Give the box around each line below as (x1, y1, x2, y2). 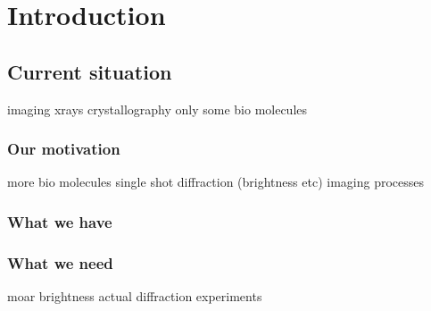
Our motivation (7, 138, 120, 160)
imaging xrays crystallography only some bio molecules (7, 99, 308, 118)
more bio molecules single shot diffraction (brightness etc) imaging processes (7, 172, 424, 191)
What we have (7, 210, 112, 232)
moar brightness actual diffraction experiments (7, 287, 262, 306)
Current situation (7, 57, 172, 85)
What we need (7, 251, 113, 273)
